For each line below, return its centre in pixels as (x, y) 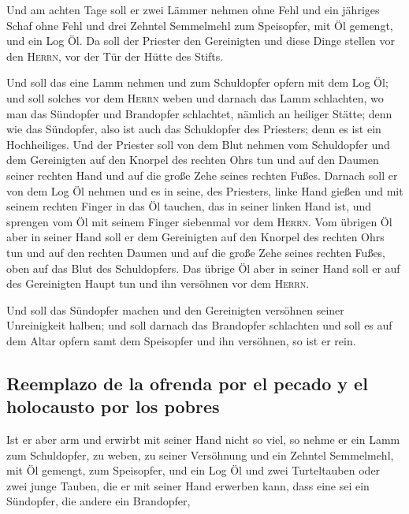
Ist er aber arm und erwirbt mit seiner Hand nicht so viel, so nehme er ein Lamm (203, 440)
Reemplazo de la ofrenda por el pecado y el (187, 383)
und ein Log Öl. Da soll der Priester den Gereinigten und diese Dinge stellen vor (201, 41)
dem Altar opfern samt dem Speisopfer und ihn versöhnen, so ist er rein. (181, 340)
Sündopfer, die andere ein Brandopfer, (99, 501)
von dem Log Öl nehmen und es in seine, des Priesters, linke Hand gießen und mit (205, 190)
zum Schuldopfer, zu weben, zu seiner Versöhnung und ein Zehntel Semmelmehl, (200, 454)
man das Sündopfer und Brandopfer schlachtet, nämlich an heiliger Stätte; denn (199, 113)
